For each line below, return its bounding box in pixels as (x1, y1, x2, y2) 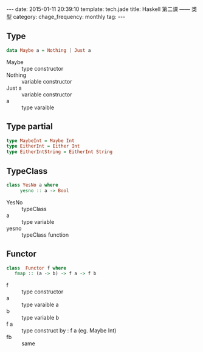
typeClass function (21, 231, 69, 239)
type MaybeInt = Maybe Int (6, 137, 75, 144)
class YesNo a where (6, 182, 59, 188)
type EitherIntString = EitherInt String (6, 149, 113, 155)
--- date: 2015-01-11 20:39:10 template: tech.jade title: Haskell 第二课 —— (6, 5, 190, 13)
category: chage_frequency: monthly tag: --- (13, 13, 126, 20)
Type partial (6, 121, 53, 132)
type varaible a (21, 301, 59, 309)
